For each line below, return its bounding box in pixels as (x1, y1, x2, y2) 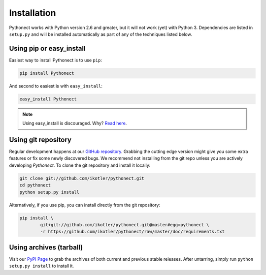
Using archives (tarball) (9, 243, 83, 251)
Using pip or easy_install (9, 44, 86, 53)
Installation (9, 7, 56, 18)
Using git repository (9, 135, 71, 144)
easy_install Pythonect (19, 96, 77, 102)
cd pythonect (19, 183, 51, 188)
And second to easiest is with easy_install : (9, 83, 103, 89)
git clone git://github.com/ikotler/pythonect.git (19, 175, 145, 181)
